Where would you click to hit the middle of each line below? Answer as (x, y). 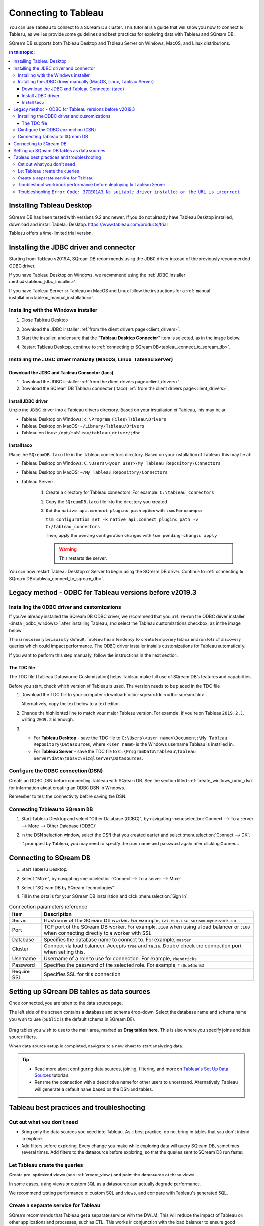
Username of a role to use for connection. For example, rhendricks (120, 959)
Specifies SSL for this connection (82, 974)
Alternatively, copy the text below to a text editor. (71, 704)
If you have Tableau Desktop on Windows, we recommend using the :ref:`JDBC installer (97, 275)
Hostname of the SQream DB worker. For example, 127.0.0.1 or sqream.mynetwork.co (140, 920)
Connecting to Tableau (56, 13)
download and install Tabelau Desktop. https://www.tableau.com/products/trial (88, 224)
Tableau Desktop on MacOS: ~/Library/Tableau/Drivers (83, 426)
